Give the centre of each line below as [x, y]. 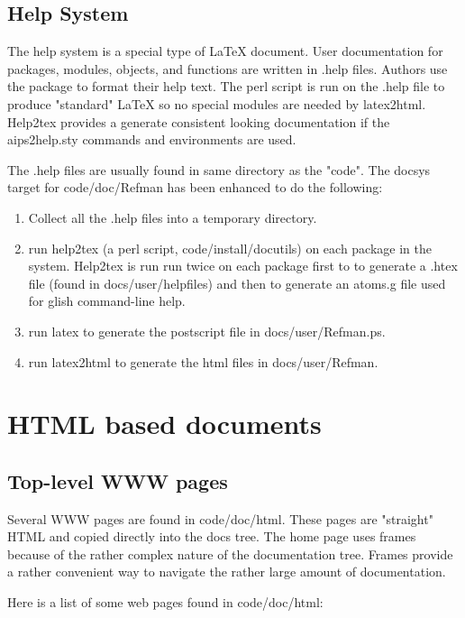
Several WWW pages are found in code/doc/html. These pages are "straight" [220, 518]
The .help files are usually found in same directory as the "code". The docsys [219, 169]
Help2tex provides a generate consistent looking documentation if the [199, 121]
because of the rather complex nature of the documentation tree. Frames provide [230, 553]
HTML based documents [164, 424]
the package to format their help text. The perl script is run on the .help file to [226, 86]
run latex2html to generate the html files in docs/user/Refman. [203, 361]
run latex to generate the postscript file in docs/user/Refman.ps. [207, 331]
